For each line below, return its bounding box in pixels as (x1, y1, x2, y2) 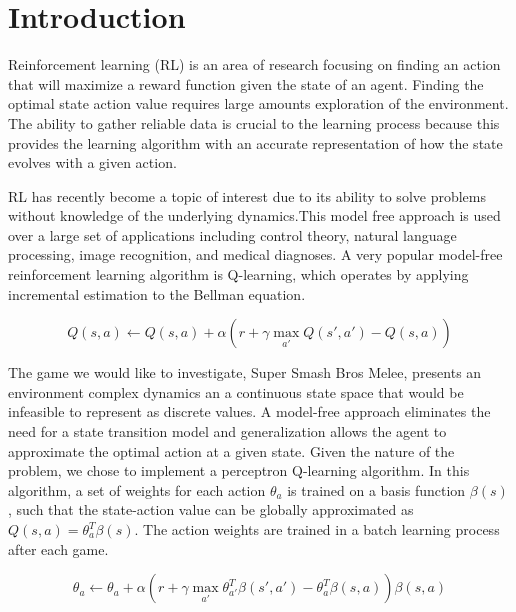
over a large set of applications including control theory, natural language (8, 224, 457, 245)
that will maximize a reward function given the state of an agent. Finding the (8, 73, 484, 94)
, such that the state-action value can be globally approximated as (8, 499, 414, 520)
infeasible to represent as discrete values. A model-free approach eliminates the (8, 401, 491, 422)
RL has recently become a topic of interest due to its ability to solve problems (8, 185, 487, 206)
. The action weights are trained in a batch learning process (134, 519, 500, 539)
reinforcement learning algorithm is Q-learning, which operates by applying (8, 264, 469, 285)
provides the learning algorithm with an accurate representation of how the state (8, 132, 503, 153)
